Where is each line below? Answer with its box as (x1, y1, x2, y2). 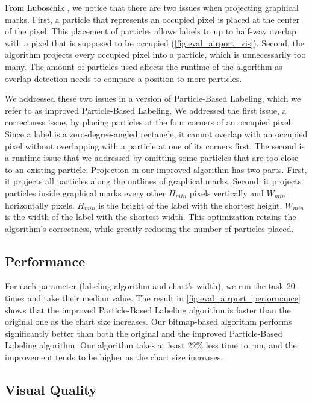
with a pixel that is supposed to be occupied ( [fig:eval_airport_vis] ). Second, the (5, 36, 305, 49)
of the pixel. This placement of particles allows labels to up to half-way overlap (5, 25, 296, 37)
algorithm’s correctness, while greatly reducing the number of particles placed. (5, 222, 294, 234)
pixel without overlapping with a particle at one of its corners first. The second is (5, 139, 305, 152)
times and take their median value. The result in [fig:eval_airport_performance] (5, 292, 301, 304)
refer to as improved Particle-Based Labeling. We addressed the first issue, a (5, 104, 287, 116)
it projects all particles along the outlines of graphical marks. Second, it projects (5, 175, 302, 187)
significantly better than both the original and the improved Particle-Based (5, 327, 282, 339)
